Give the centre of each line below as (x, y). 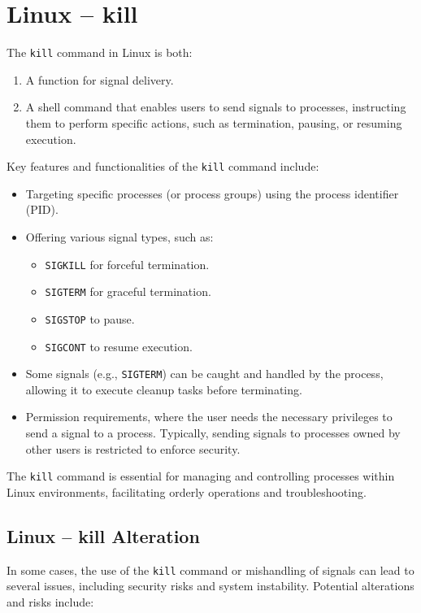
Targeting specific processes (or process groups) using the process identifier (212, 193)
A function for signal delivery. (100, 79)
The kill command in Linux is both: (100, 52)
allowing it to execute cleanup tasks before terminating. (164, 389)
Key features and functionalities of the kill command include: (163, 166)
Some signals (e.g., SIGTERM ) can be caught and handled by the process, (204, 374)
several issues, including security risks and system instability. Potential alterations (210, 586)
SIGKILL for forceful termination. (127, 264)
